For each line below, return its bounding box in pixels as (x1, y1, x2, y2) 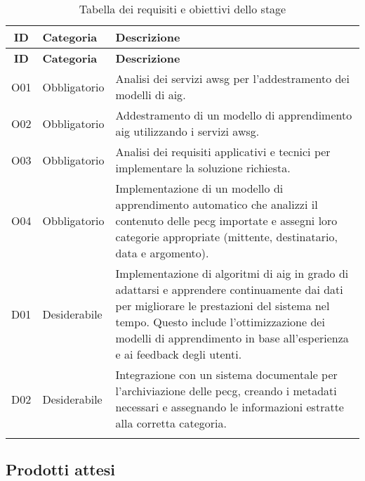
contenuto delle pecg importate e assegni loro (115, 212, 338, 229)
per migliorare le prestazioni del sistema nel (115, 297, 330, 314)
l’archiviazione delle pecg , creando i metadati (115, 383, 337, 399)
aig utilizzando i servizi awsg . (115, 123, 260, 139)
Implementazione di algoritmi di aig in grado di (115, 265, 349, 281)
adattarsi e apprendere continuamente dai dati (115, 281, 343, 297)
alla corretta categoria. (115, 415, 227, 431)
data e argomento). (115, 245, 209, 261)
